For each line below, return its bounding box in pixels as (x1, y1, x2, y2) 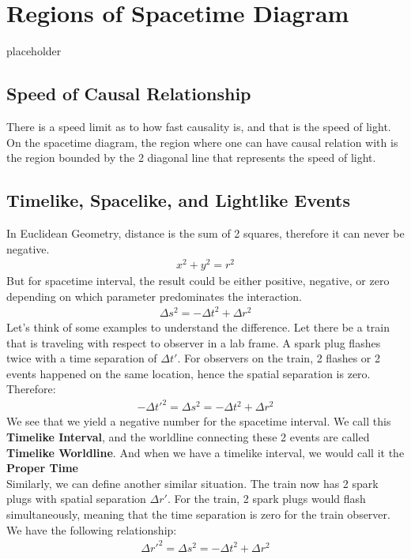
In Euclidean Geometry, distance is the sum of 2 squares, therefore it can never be (6, 224, 405, 241)
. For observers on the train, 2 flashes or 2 (177, 350, 380, 366)
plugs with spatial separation (6, 490, 146, 507)
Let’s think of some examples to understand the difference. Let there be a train (6, 318, 390, 335)
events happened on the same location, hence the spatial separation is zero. (6, 365, 371, 381)
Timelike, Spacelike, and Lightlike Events (6, 188, 350, 212)
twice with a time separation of (6, 350, 157, 366)
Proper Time (6, 460, 78, 476)
